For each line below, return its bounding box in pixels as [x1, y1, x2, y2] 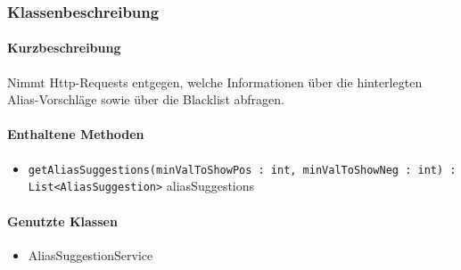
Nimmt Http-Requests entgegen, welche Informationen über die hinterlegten [7, 72, 423, 91]
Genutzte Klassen [7, 211, 118, 230]
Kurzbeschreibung [7, 38, 121, 57]
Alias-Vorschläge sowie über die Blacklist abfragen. [7, 90, 284, 109]
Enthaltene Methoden [7, 125, 144, 143]
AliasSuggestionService [28, 245, 153, 264]
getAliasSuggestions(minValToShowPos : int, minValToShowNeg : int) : [28, 163, 457, 176]
